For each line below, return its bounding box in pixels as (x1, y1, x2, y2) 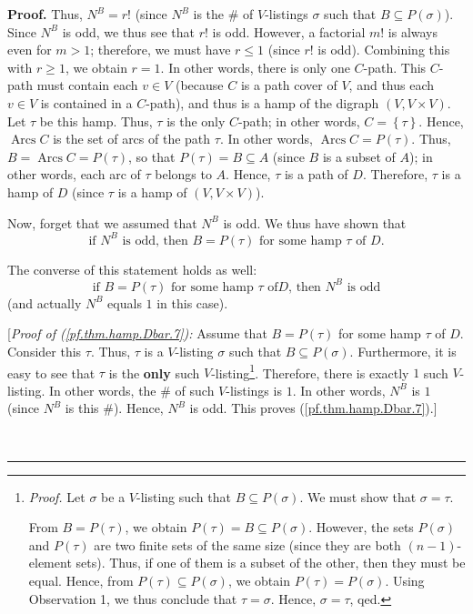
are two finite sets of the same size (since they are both (94, 535, 401, 554)
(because (175, 75, 224, 95)
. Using (385, 570, 425, 589)
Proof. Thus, (7, 5, 83, 23)
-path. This (363, 57, 427, 76)
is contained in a (40, 93, 133, 112)
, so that (128, 146, 176, 166)
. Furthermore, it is (349, 341, 457, 360)
